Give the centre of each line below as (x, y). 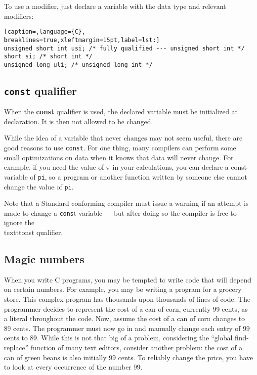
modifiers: (19, 16)
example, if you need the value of (54, 167)
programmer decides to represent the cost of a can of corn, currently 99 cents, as (126, 308)
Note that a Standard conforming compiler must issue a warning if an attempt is (126, 203)
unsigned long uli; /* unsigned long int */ (78, 65)
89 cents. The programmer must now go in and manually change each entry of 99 (127, 328)
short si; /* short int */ (48, 57)
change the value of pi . (39, 186)
